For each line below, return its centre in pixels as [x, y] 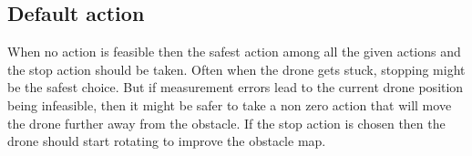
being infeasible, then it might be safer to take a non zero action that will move [230, 104]
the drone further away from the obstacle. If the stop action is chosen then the [226, 123]
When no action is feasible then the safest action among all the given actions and [234, 52]
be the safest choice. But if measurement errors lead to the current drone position [236, 87]
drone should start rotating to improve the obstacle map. [167, 141]
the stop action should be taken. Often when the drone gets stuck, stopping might [236, 69]
